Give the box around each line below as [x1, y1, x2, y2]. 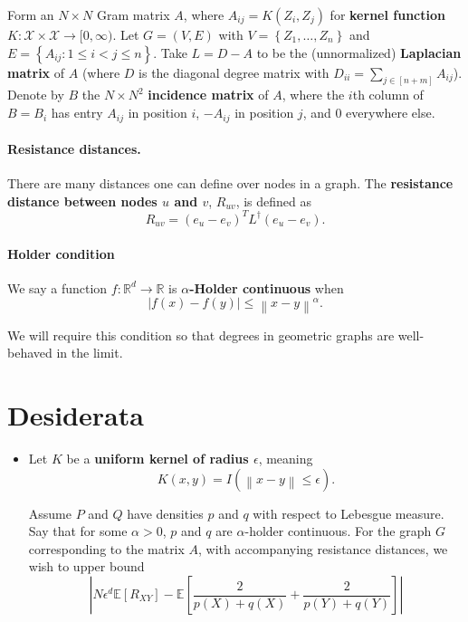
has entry [51, 103, 103, 122]
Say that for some [28, 522, 128, 541]
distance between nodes [7, 191, 158, 210]
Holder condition [7, 244, 115, 263]
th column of [352, 85, 424, 104]
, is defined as [235, 191, 312, 210]
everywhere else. [346, 103, 435, 122]
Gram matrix [96, 5, 170, 24]
